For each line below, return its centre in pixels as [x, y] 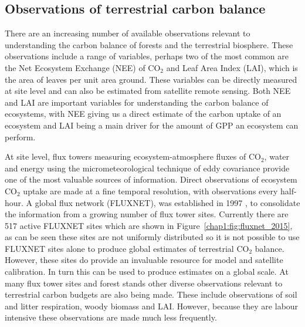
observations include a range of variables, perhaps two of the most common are [147, 56]
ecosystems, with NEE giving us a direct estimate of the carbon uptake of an [143, 114]
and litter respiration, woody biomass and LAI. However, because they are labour [152, 306]
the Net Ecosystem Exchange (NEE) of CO [83, 67]
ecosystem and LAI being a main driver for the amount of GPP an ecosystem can [152, 125]
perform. [20, 136]
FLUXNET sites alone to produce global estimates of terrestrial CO [127, 248]
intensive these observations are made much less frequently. [111, 317]
